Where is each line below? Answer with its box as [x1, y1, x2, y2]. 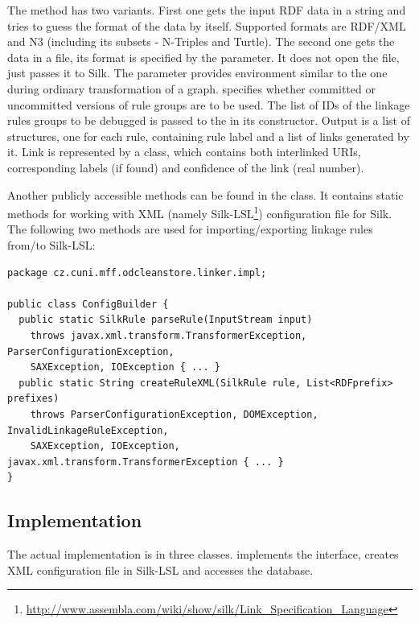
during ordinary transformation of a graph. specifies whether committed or [7, 80, 376, 97]
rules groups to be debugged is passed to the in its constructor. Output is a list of [7, 112, 410, 129]
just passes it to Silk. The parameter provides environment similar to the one [7, 64, 388, 81]
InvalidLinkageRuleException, [7, 424, 169, 436]
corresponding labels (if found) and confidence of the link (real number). [7, 159, 364, 175]
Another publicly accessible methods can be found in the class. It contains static [7, 186, 404, 203]
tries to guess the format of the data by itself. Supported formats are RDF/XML [7, 17, 406, 34]
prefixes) [7, 393, 60, 405]
